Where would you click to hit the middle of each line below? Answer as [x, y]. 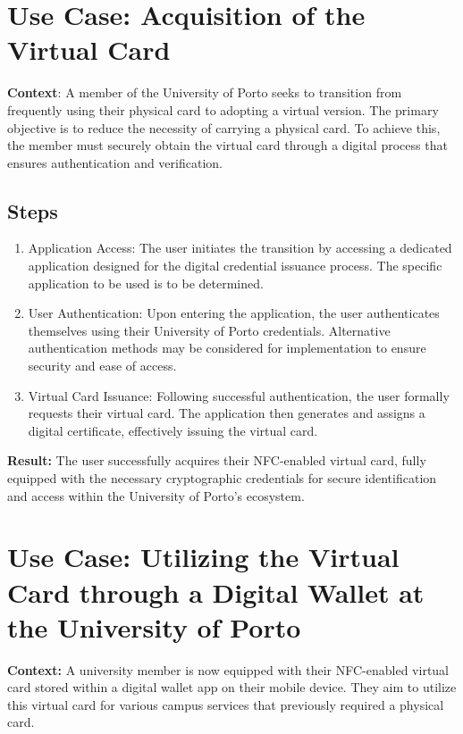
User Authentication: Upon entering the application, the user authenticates [234, 313]
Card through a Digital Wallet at [216, 592]
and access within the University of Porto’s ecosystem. [156, 495]
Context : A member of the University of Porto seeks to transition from [205, 92]
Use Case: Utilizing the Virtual [203, 557]
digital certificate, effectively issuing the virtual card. [173, 430]
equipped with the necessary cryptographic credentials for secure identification [222, 478]
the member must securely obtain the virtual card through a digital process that [227, 145]
